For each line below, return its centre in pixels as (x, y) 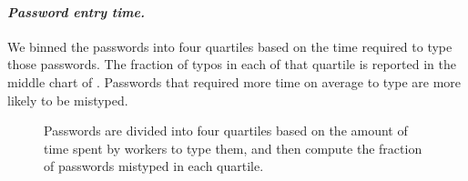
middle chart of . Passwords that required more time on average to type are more (234, 81)
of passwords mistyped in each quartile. (154, 166)
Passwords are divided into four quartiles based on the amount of (226, 131)
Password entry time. (76, 11)
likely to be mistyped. (68, 100)
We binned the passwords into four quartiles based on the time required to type (230, 46)
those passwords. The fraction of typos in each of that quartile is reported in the (232, 64)
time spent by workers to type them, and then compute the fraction (233, 148)
